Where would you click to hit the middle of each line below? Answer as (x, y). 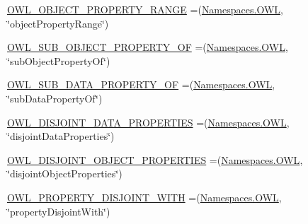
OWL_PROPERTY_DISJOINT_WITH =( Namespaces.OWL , (144, 197)
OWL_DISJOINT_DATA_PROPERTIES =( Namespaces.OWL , (148, 122)
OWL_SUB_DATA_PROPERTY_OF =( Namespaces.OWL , (141, 84)
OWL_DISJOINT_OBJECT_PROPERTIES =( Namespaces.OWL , (155, 159)
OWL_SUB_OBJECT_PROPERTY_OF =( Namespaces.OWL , (148, 47)
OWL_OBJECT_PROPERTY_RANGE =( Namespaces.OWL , (145, 9)
